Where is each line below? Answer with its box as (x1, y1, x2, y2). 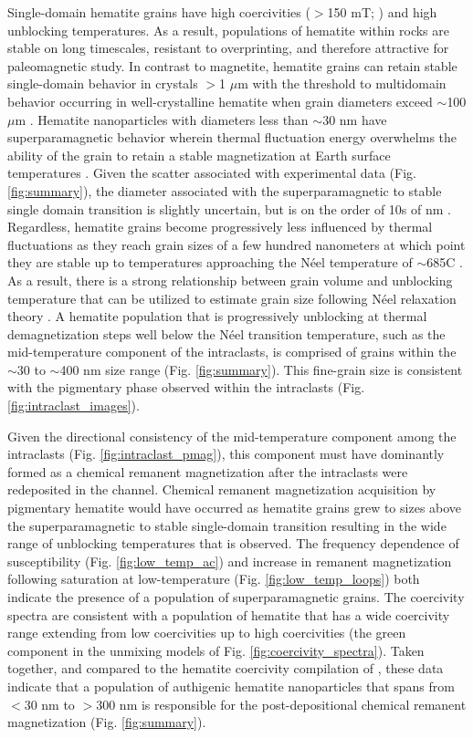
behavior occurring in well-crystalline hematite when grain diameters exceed (7, 91, 433, 110)
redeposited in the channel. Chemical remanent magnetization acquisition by (7, 480, 436, 499)
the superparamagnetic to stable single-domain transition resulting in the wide (7, 515, 447, 535)
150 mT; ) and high (327, 3, 437, 21)
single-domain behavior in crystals (7, 74, 198, 93)
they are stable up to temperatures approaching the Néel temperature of (7, 253, 413, 272)
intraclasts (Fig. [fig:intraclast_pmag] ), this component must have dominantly (7, 444, 445, 463)
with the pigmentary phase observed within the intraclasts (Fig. (7, 378, 365, 397)
